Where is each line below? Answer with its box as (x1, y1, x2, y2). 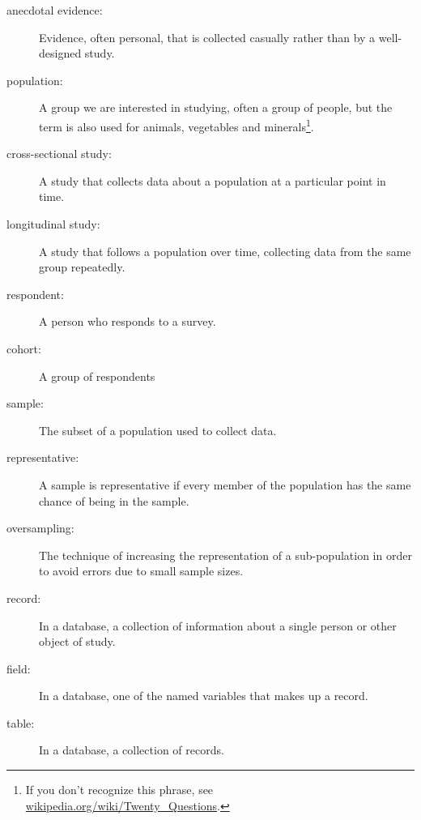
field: (6, 660, 31, 677)
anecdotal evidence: (6, 2, 103, 18)
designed (39, 45, 82, 62)
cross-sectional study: (6, 145, 112, 162)
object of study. (39, 633, 116, 650)
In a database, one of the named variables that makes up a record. (39, 687, 368, 704)
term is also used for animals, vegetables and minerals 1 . (39, 115, 314, 135)
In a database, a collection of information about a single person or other (39, 617, 397, 634)
